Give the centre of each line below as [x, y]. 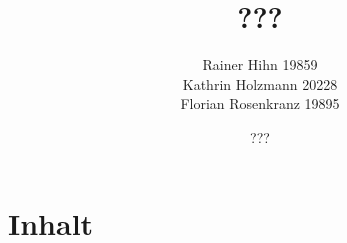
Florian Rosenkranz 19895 [260, 103]
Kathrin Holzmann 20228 [260, 83]
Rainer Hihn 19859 [260, 64]
